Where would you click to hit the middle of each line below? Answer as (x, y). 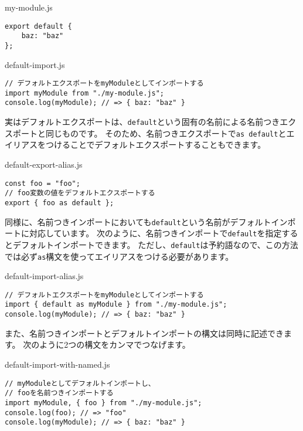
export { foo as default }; (59, 203)
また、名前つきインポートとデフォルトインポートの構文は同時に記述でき (144, 333)
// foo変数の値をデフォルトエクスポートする (80, 193)
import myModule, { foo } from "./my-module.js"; (103, 403)
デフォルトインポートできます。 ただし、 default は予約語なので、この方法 (155, 244)
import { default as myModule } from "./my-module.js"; (116, 305)
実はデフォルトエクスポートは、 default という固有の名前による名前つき (142, 122)
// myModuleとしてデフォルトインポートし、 (80, 383)
